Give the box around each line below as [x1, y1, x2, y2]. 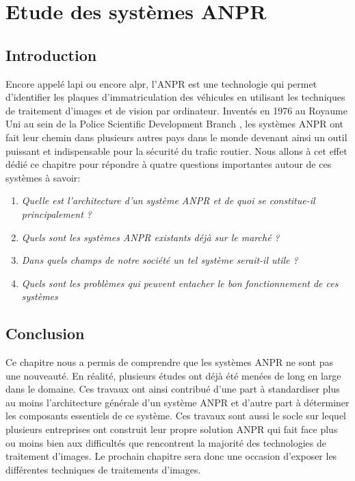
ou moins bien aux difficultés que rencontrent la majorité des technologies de [5, 435, 327, 449]
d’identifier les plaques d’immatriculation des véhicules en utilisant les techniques [5, 90, 345, 104]
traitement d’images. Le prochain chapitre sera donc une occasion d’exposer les [5, 449, 337, 463]
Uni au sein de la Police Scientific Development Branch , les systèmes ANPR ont [5, 116, 344, 131]
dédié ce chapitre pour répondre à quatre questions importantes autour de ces [5, 157, 332, 171]
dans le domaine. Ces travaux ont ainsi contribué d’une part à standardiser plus [5, 382, 340, 396]
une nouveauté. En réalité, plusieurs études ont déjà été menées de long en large [5, 368, 341, 382]
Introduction [5, 44, 97, 65]
